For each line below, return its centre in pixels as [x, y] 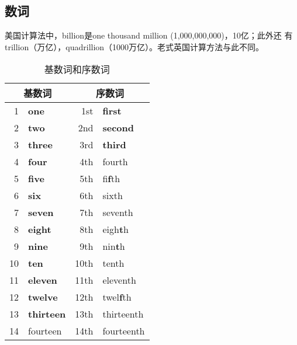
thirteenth [123, 314]
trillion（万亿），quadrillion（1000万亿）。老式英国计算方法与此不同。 [134, 46]
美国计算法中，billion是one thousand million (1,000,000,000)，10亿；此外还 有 [149, 35]
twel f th [117, 297]
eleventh [119, 280]
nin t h [114, 246]
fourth [115, 162]
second [118, 128]
